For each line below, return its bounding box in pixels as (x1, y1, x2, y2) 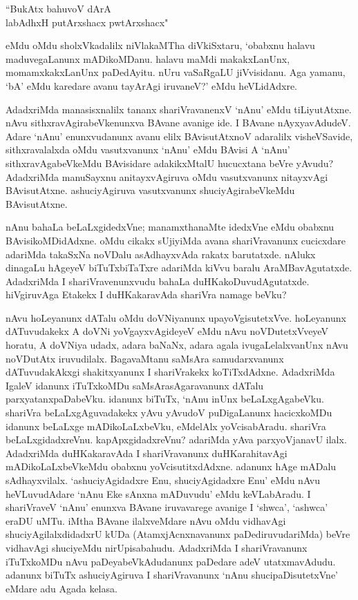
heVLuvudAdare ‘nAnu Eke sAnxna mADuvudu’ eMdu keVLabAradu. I (6, 486, 311, 501)
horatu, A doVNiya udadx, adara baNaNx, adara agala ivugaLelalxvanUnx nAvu (6, 338, 348, 352)
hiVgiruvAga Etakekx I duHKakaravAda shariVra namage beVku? (6, 287, 287, 302)
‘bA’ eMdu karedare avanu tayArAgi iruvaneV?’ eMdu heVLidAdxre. (6, 78, 298, 93)
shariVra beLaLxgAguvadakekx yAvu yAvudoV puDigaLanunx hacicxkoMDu (6, 405, 332, 420)
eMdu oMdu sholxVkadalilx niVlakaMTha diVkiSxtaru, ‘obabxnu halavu (6, 38, 315, 52)
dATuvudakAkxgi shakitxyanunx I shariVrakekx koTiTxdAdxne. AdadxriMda (6, 365, 335, 379)
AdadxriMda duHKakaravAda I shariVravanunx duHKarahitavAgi (6, 445, 288, 460)
